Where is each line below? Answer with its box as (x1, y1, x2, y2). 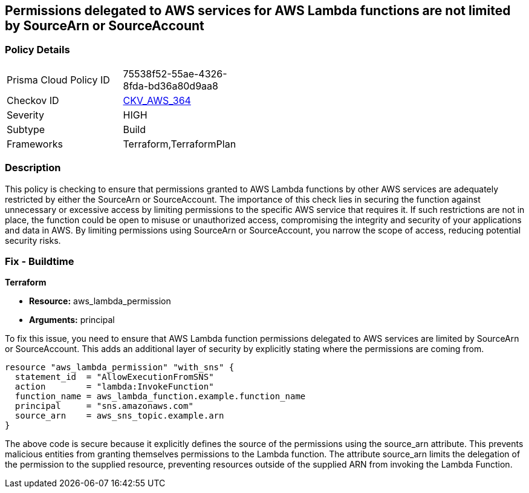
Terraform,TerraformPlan (123, 137, 236, 150)
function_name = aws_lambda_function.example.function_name (15, 391, 306, 402)
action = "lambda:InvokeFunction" (15, 382, 214, 392)
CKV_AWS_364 (123, 94, 191, 106)
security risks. (5, 235, 61, 246)
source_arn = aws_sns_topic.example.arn (15, 411, 224, 421)
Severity (7, 108, 44, 121)
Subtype (7, 123, 45, 135)
